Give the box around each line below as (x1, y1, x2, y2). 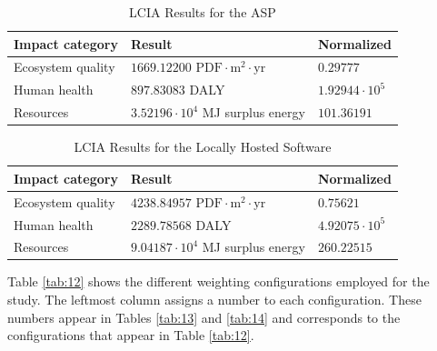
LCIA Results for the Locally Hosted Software (74, 137, 332, 156)
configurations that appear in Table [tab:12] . (7, 326, 254, 345)
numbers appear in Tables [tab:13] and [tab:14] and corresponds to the (7, 307, 401, 326)
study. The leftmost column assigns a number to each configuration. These (7, 290, 422, 309)
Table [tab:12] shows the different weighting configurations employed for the (7, 272, 430, 291)
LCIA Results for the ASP (129, 3, 276, 21)
